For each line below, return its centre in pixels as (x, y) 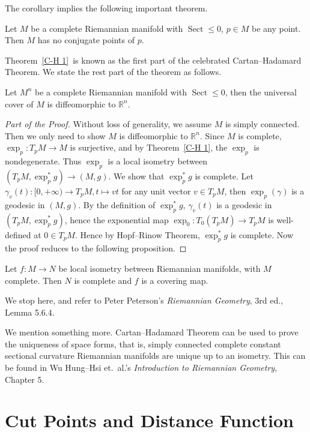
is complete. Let (224, 175)
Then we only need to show (55, 135)
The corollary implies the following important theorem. (106, 8)
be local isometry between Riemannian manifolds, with (160, 268)
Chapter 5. (25, 379)
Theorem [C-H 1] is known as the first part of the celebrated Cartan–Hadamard (153, 60)
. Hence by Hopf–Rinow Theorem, (137, 234)
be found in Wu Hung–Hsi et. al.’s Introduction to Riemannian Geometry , (141, 367)
